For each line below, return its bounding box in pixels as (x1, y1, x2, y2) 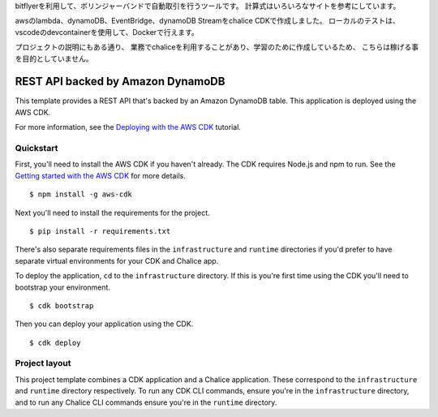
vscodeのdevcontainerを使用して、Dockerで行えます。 (15, 27, 199, 37)
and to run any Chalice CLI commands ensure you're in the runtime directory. (15, 398, 277, 407)
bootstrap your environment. (15, 282, 111, 292)
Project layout (15, 358, 71, 369)
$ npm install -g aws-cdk (29, 190, 133, 199)
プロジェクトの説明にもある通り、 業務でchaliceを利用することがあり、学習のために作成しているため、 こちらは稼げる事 (15, 42, 419, 52)
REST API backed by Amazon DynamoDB (15, 75, 225, 88)
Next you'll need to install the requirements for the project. (15, 208, 210, 217)
